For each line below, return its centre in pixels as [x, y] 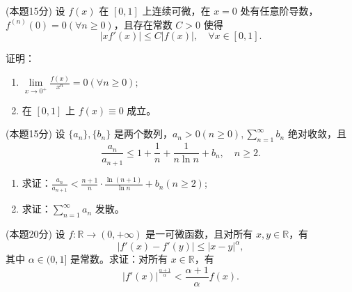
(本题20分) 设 [35, 234]
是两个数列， [143, 133]
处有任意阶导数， [279, 10]
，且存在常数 [143, 24]
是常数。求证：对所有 [119, 259]
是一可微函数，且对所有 [199, 234]
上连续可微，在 [176, 10]
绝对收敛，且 [317, 133]
